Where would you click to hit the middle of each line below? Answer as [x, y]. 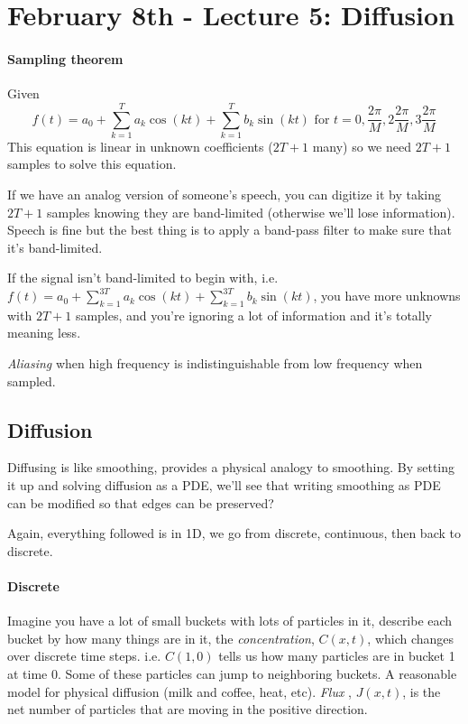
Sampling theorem [65, 58]
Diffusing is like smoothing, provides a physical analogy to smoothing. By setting [231, 467]
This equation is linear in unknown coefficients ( [140, 146]
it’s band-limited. [55, 247]
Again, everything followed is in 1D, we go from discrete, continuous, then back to [234, 533]
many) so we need [362, 146]
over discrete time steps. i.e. [84, 656]
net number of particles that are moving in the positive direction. [188, 709]
